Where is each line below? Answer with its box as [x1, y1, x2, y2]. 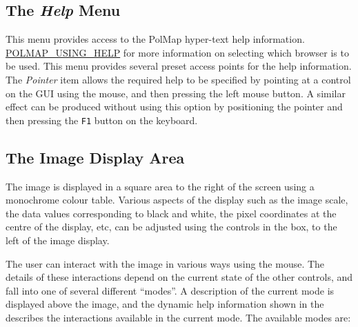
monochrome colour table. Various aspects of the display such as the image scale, [6, 192, 348, 207]
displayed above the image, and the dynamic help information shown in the [6, 297, 324, 311]
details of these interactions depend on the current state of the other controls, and [6, 270, 353, 284]
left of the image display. [6, 233, 110, 247]
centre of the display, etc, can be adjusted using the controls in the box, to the [6, 219, 337, 234]
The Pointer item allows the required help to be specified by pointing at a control [6, 72, 351, 86]
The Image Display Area [6, 146, 185, 168]
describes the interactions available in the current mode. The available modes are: [6, 310, 351, 324]
